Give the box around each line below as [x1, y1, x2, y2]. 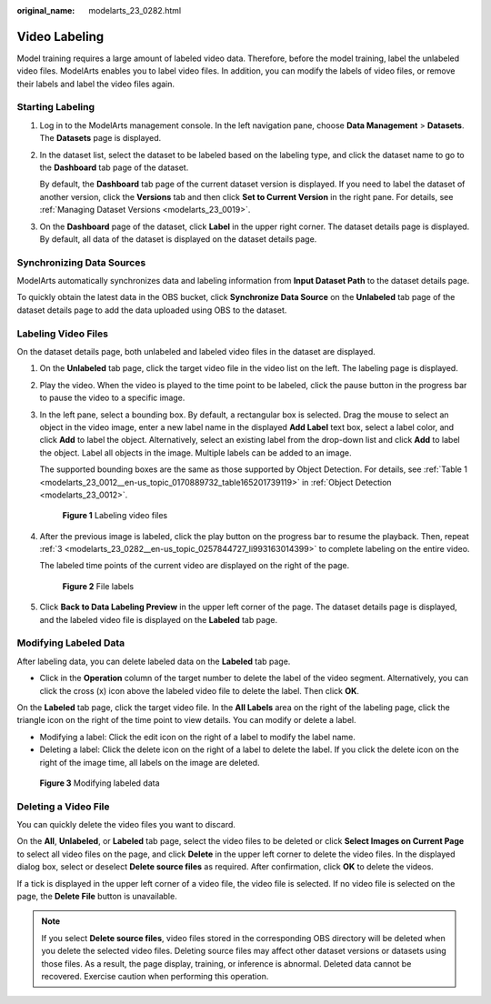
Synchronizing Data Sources [16, 256, 146, 268]
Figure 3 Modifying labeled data [39, 778, 160, 788]
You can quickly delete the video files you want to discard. [16, 819, 236, 830]
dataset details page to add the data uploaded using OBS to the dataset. [16, 305, 287, 316]
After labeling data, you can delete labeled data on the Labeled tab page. [16, 656, 291, 667]
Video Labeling [16, 28, 105, 45]
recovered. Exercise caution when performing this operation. [41, 970, 269, 981]
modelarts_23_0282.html [88, 5, 182, 15]
